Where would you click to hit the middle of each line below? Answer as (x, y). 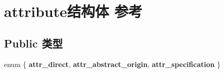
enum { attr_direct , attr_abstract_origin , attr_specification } (112, 64)
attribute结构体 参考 (73, 11)
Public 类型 (33, 43)
